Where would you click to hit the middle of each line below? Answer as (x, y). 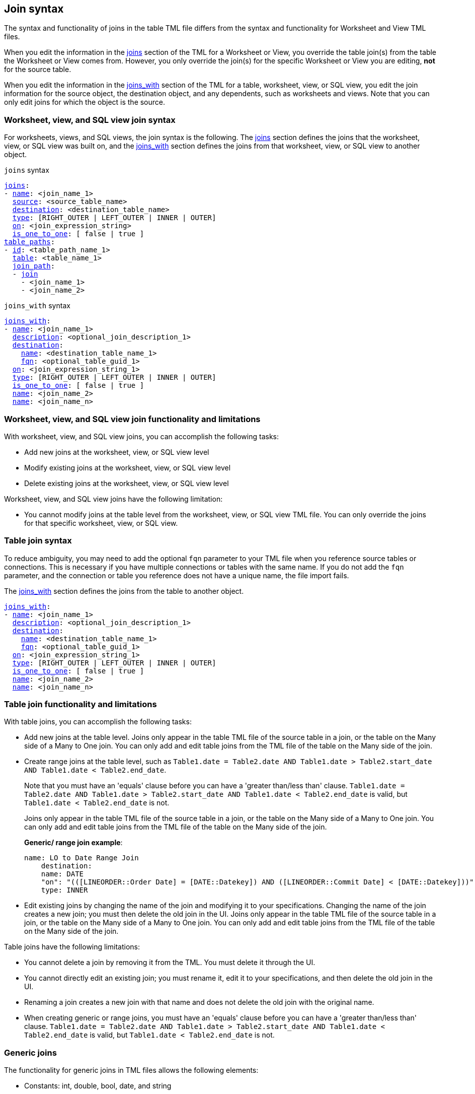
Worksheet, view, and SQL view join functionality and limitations (132, 419)
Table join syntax (38, 541)
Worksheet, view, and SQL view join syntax (90, 120)
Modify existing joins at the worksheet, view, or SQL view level (128, 467)
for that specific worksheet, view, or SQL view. (101, 523)
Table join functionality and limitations (81, 704)
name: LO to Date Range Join (82, 858)
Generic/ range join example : (73, 843)
